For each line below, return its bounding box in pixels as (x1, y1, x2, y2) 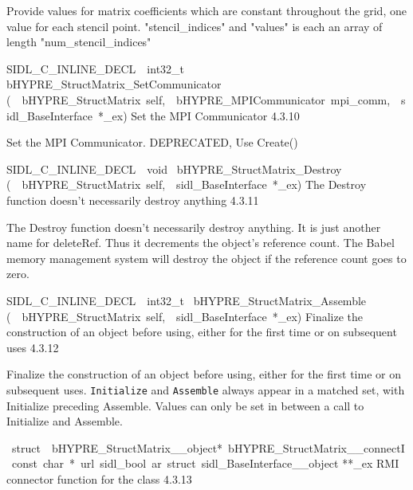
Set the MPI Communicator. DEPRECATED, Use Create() (6, 134, 298, 151)
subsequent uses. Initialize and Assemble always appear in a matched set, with (6, 381, 405, 398)
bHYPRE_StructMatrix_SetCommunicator (6, 76, 222, 92)
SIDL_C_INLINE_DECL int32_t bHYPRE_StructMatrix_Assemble (6, 292, 367, 308)
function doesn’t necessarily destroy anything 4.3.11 (6, 191, 259, 208)
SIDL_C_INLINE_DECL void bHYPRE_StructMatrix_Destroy (6, 160, 342, 177)
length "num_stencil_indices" (6, 33, 151, 50)
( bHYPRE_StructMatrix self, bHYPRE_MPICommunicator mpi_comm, (6, 91, 391, 108)
